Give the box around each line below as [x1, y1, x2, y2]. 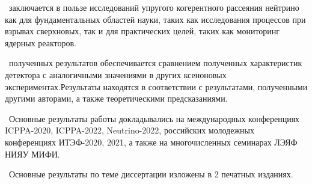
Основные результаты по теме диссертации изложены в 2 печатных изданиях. [8, 168, 293, 180]
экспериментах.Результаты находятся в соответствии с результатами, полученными [5, 80, 308, 93]
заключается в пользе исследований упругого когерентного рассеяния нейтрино [8, 1, 299, 13]
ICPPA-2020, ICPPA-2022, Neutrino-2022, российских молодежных [5, 124, 254, 136]
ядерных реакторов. [5, 36, 76, 49]
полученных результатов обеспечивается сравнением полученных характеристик [8, 57, 302, 69]
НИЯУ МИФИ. [5, 147, 60, 160]
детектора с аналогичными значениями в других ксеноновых [5, 68, 227, 81]
